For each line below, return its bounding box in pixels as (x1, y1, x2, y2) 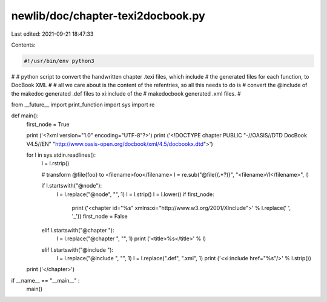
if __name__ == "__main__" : (11, 277, 80, 284)
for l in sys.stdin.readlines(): (26, 151, 96, 159)
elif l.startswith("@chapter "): (41, 226, 114, 234)
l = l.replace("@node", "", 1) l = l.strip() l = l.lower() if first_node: (56, 191, 214, 198)
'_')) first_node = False (71, 212, 128, 220)
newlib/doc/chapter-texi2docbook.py (11, 9, 205, 22)
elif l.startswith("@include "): (41, 246, 114, 254)
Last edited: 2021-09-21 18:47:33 (11, 30, 94, 38)
